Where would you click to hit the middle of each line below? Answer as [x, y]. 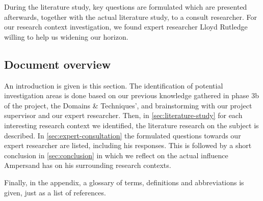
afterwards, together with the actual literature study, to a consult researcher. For [130, 17]
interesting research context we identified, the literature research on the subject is [131, 125]
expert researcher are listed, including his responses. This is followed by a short [128, 145]
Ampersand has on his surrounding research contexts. [88, 165]
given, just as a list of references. [55, 192]
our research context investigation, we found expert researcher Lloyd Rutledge [126, 27]
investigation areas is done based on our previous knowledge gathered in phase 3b [131, 95]
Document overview [58, 64]
